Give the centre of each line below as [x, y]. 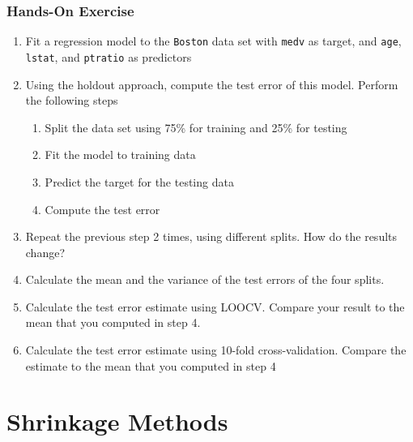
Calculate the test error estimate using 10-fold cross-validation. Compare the [216, 350]
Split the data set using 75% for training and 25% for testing [196, 127]
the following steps [72, 100]
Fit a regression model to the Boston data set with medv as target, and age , [213, 41]
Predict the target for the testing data [139, 181]
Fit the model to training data [120, 154]
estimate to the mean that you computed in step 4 [151, 365]
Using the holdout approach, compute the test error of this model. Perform [212, 84]
